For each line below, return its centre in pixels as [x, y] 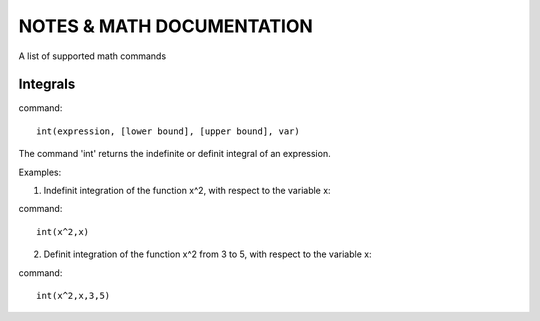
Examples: [40, 172]
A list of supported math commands [92, 56]
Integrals [47, 84]
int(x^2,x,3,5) [73, 295]
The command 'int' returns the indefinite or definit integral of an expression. [174, 154]
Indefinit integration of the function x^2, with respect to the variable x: [187, 191]
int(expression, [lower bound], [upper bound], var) [168, 131]
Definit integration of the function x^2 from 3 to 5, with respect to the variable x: [207, 254]
